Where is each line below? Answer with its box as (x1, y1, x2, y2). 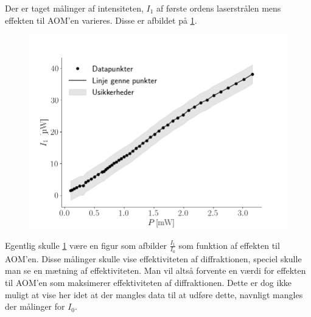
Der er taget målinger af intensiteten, (5, 2, 144, 14)
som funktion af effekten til (178, 239, 280, 251)
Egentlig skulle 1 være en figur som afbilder (5, 239, 167, 251)
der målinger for (5, 300, 65, 313)
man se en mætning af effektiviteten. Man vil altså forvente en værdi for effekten (5, 264, 306, 277)
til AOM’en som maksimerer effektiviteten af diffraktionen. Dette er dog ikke (5, 276, 292, 288)
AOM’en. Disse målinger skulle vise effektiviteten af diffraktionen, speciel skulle (5, 252, 302, 265)
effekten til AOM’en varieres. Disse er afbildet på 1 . (5, 13, 197, 26)
